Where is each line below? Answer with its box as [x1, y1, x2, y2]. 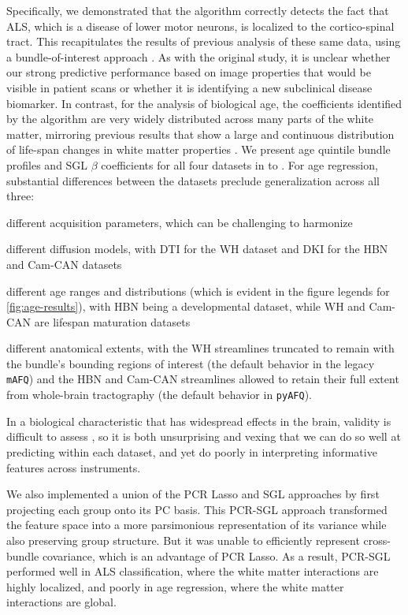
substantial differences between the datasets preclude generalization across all [6, 172, 380, 188]
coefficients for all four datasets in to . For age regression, [101, 156, 378, 173]
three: [6, 188, 35, 204]
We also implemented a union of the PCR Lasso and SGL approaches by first [6, 486, 380, 502]
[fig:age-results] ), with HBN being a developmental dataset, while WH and [6, 298, 365, 315]
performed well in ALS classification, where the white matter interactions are [6, 563, 379, 580]
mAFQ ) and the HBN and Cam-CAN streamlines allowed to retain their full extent [6, 371, 399, 387]
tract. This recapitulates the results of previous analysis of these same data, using [6, 33, 401, 50]
